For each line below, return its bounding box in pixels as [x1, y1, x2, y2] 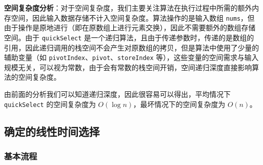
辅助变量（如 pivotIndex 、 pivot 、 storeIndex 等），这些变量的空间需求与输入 [4, 52, 259, 63]
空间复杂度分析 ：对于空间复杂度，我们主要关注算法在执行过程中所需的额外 [4, 3, 252, 13]
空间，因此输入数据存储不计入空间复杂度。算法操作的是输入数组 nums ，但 [11, 12, 255, 23]
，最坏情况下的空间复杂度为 [133, 98, 226, 109]
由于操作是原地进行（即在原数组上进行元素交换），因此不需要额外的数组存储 [4, 22, 255, 33]
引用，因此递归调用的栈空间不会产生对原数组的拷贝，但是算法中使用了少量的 [4, 42, 259, 52]
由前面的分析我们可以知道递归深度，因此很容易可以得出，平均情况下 [4, 88, 231, 99]
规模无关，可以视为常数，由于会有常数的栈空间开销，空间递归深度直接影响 [4, 62, 252, 72]
